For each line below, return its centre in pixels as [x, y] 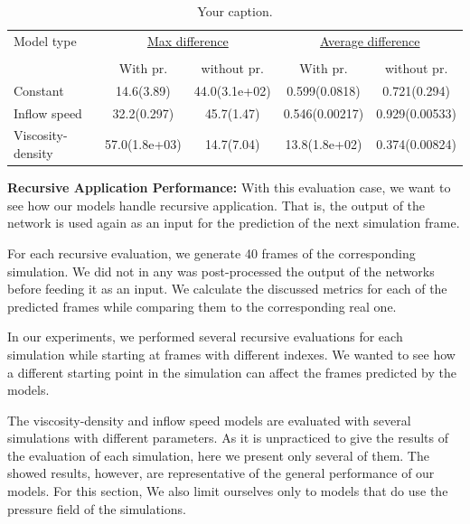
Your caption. [235, 11]
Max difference [188, 40]
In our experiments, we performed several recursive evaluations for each [205, 337]
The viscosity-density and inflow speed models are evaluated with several [209, 420]
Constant [39, 90]
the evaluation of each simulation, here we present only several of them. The [218, 455]
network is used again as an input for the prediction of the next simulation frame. [234, 223]
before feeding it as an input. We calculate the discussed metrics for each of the [227, 289]
